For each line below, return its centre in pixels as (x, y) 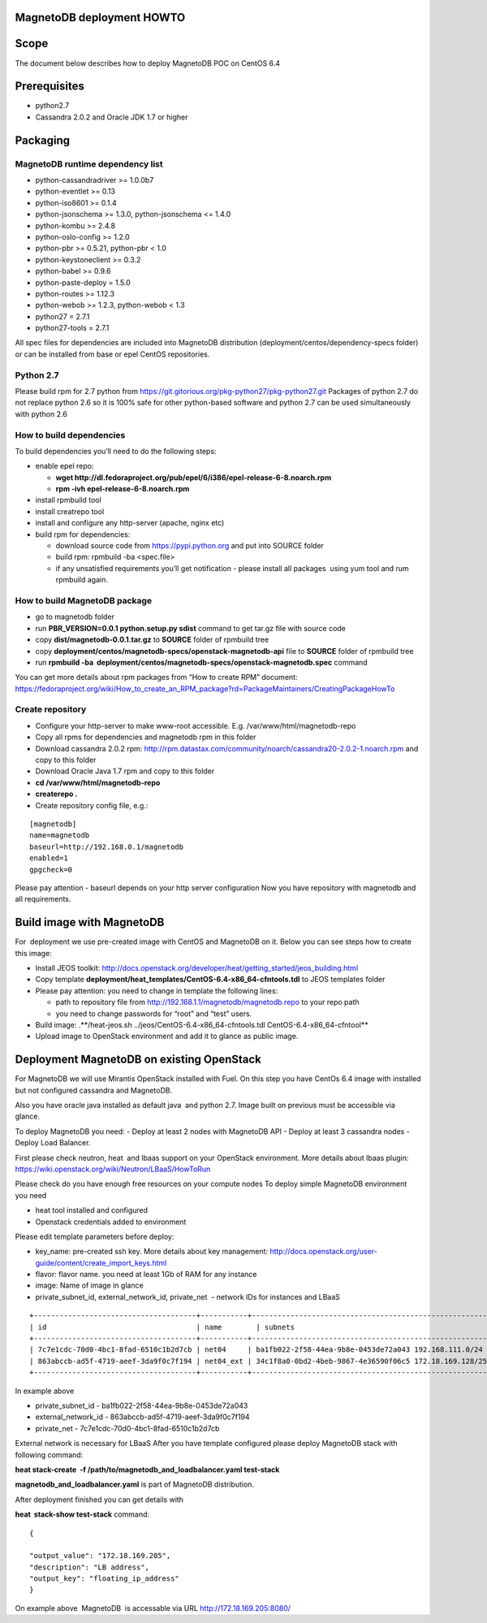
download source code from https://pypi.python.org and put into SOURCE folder (190, 546)
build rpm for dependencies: (83, 534)
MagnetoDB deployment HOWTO (100, 17)
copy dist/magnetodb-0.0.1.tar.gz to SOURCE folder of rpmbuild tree (152, 640)
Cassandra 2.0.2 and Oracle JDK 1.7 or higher (112, 117)
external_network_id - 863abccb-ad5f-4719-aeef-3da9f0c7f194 (143, 1417)
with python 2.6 (41, 413)
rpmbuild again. (82, 580)
